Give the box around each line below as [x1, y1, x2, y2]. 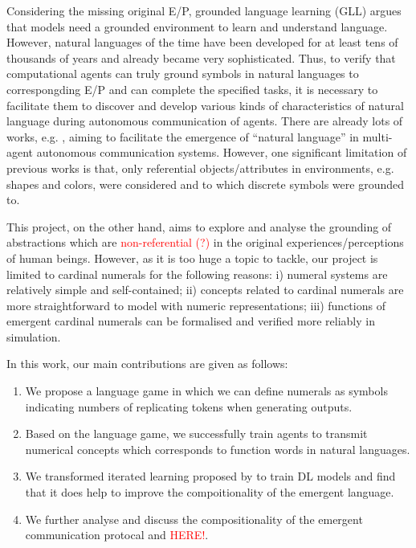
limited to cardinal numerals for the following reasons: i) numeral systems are [6, 265, 388, 282]
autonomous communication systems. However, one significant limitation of [36, 144, 407, 161]
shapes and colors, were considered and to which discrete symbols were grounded [6, 175, 405, 192]
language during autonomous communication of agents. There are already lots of [6, 112, 403, 129]
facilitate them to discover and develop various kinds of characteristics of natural [6, 96, 404, 113]
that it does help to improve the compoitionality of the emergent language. [25, 484, 394, 501]
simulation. [6, 328, 61, 345]
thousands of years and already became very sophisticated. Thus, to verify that [6, 49, 396, 66]
